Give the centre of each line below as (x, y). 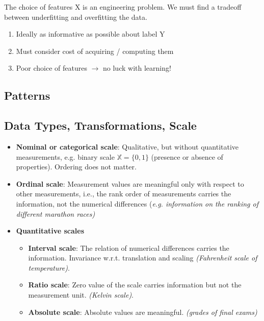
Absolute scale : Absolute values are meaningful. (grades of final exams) (143, 312)
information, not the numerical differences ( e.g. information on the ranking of (137, 203)
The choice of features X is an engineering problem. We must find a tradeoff (123, 7)
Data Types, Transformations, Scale (100, 125)
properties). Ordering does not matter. (76, 167)
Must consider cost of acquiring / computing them (95, 51)
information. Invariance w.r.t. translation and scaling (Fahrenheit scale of (143, 258)
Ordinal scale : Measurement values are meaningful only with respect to (130, 183)
